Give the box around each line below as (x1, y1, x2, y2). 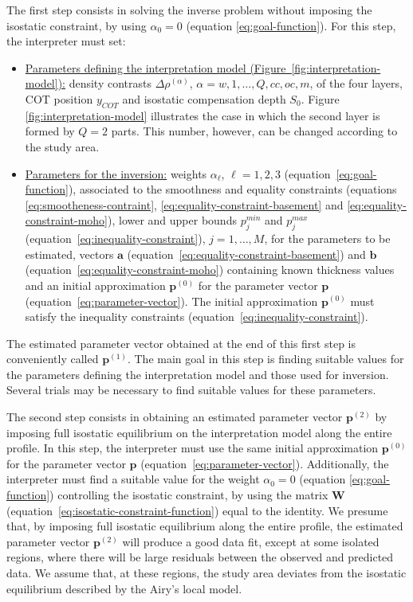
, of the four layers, (309, 75, 403, 92)
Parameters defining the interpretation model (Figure (25, 59, 286, 76)
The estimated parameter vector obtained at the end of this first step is (6, 334, 356, 351)
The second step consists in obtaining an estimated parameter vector (6, 408, 343, 425)
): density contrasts (57, 75, 151, 92)
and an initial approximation (25, 276, 166, 293)
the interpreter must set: (6, 33, 126, 49)
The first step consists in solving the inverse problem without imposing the (6, 2, 372, 18)
